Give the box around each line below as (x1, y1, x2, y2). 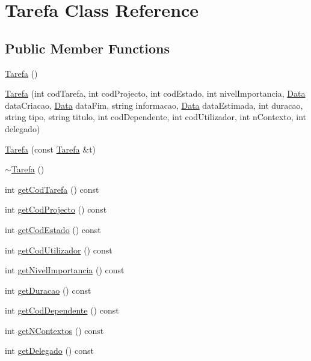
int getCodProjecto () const (5, 203, 107, 216)
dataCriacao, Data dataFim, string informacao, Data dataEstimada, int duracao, (5, 99, 303, 111)
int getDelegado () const (5, 344, 94, 357)
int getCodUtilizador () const (5, 243, 112, 256)
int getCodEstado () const (5, 223, 101, 235)
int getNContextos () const (5, 324, 104, 336)
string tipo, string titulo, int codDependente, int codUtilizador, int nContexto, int (5, 111, 307, 123)
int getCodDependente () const (5, 304, 119, 317)
